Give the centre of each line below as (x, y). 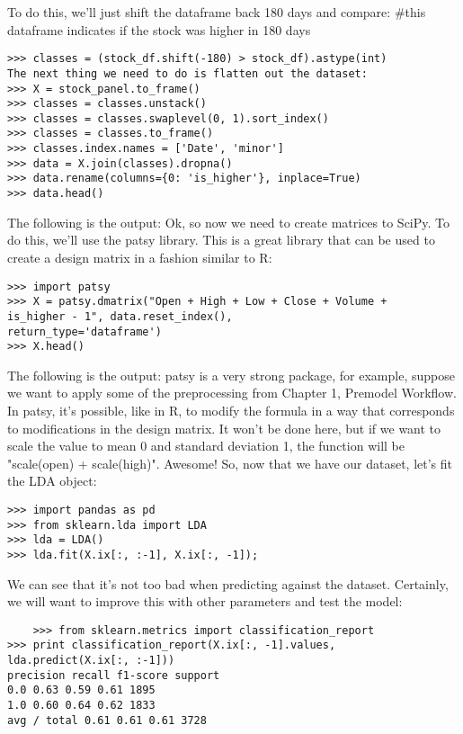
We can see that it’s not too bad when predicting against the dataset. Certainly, (228, 583)
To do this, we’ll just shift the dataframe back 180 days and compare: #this (217, 12)
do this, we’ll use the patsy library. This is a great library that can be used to (221, 240)
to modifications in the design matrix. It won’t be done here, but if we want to (224, 428)
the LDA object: (52, 481)
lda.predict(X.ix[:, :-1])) (91, 661)
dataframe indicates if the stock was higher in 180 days (159, 29)
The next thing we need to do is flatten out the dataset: (187, 73)
